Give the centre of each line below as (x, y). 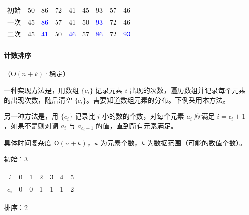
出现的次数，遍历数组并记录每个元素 (187, 90)
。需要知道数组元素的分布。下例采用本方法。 (158, 99)
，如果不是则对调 (31, 125)
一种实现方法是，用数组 (41, 90)
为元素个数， (121, 142)
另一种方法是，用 (31, 116)
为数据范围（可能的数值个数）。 (196, 142)
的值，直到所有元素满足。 (137, 125)
